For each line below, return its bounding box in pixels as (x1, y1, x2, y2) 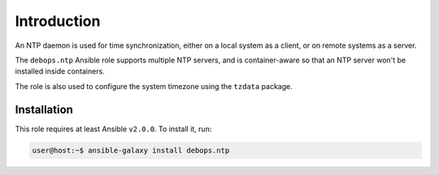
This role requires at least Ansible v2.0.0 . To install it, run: (15, 124, 212, 134)
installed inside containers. (15, 66, 105, 76)
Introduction (15, 12, 101, 30)
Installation (15, 102, 73, 117)
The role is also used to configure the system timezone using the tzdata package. (15, 81, 293, 91)
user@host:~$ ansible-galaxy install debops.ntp (32, 146, 230, 155)
